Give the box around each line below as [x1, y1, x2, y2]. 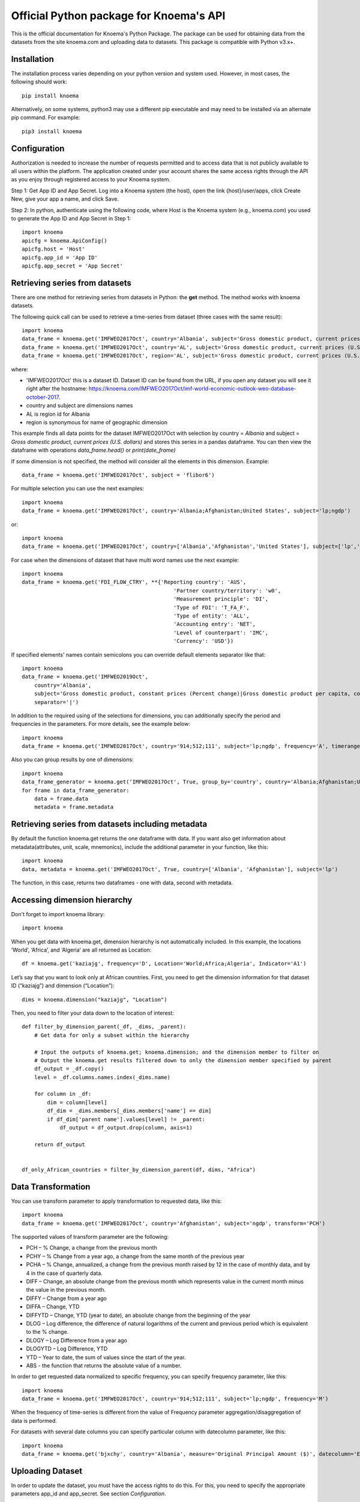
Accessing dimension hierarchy [11, 895, 133, 905]
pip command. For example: [11, 114, 80, 121]
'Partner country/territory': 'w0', [173, 587, 281, 594]
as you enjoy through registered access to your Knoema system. [11, 176, 171, 183]
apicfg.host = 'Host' [22, 246, 85, 252]
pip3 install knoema [22, 128, 82, 135]
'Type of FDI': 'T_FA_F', [173, 604, 250, 611]
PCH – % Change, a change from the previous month [26, 1244, 157, 1251]
